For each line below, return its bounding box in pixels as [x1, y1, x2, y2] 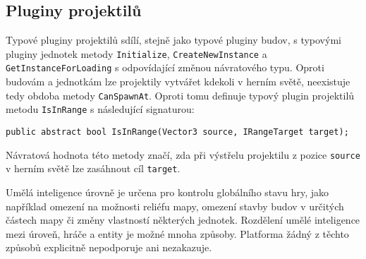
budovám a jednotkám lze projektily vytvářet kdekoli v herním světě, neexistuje [6, 74, 350, 89]
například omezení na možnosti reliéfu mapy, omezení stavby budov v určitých [6, 198, 344, 213]
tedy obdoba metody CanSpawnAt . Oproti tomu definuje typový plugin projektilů [6, 88, 355, 102]
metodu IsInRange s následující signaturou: [6, 102, 195, 116]
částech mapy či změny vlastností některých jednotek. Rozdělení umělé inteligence [6, 212, 360, 227]
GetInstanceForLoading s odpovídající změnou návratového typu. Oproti [6, 60, 324, 75]
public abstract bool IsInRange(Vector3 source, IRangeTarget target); [6, 127, 349, 138]
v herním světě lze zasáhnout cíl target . [6, 161, 181, 176]
